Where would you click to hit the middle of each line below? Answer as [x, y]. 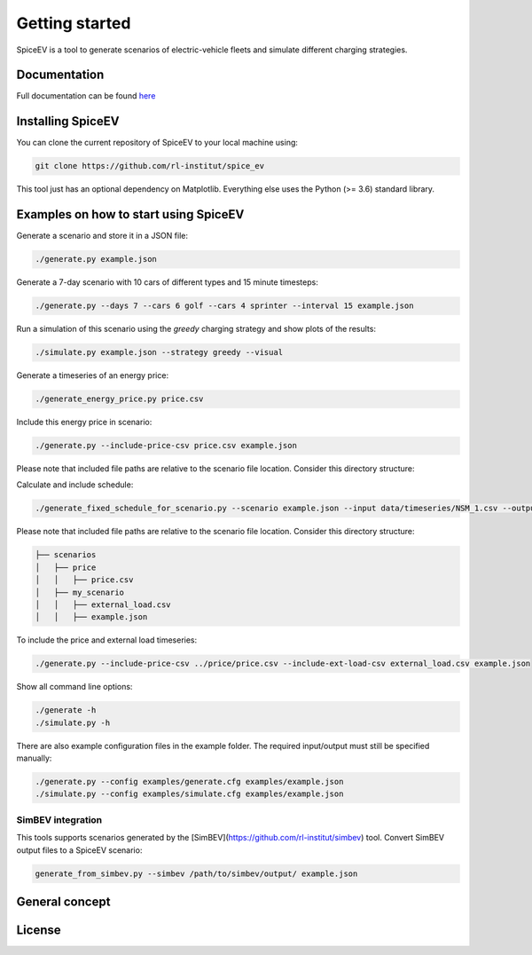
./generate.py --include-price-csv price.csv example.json [166, 446]
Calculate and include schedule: [75, 485]
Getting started [74, 23]
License [39, 930]
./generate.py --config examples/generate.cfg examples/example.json [189, 782]
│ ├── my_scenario [79, 592]
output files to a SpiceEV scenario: [79, 850]
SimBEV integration [59, 819]
